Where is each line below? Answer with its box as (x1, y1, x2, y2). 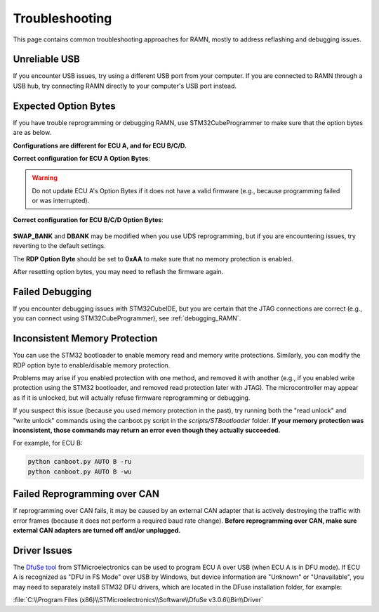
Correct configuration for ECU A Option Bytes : (13, 154, 151, 162)
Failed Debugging (13, 285, 92, 298)
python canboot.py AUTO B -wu (27, 467, 132, 476)
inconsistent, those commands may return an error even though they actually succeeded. (13, 426, 281, 434)
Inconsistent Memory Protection (13, 332, 158, 344)
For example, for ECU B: (13, 439, 83, 448)
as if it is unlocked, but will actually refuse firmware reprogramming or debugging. (13, 393, 251, 402)
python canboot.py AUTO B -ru (27, 457, 132, 466)
